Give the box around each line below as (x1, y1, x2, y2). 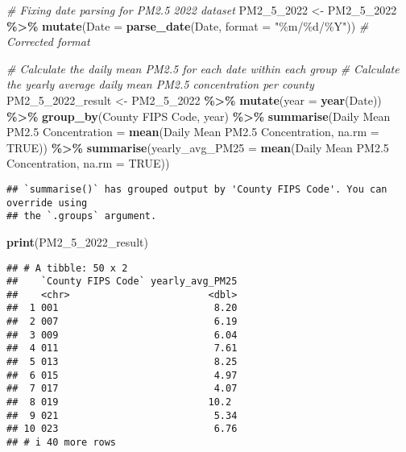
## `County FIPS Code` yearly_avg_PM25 (6, 276, 238, 288)
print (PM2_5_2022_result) (6, 233, 148, 250)
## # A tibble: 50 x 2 (6, 262, 128, 274)
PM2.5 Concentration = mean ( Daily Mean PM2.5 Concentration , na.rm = (6, 123, 379, 140)
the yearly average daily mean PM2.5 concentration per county (6, 76, 314, 93)
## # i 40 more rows (6, 437, 117, 449)
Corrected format (6, 33, 90, 50)
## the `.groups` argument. (6, 210, 157, 222)
